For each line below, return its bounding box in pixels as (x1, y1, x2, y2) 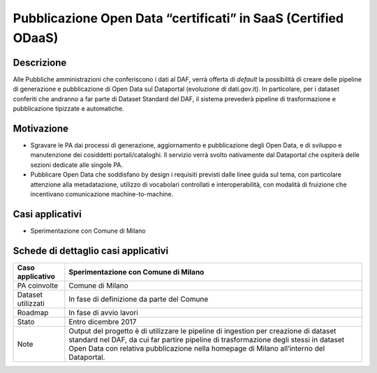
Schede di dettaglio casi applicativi (13, 244, 169, 256)
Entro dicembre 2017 (68, 316, 137, 326)
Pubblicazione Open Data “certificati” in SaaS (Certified (13, 10, 344, 26)
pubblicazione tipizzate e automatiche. (13, 105, 125, 113)
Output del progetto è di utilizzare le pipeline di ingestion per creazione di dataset (68, 326, 337, 335)
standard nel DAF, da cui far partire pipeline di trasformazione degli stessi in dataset (68, 335, 345, 344)
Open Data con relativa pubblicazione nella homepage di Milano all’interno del (68, 343, 325, 353)
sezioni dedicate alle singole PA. (30, 161, 124, 169)
